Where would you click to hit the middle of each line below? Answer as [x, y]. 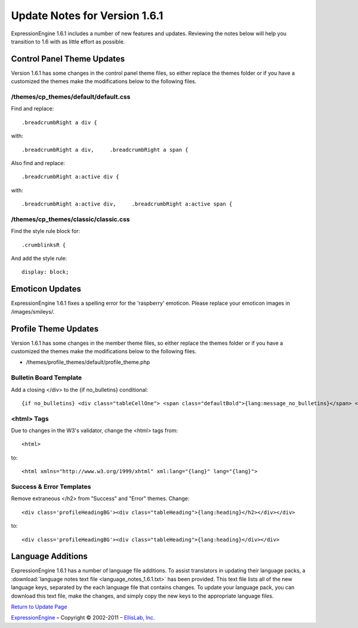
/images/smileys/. [33, 311]
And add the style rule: [39, 258]
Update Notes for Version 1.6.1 [87, 16]
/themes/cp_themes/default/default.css [71, 97]
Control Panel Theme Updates [68, 59]
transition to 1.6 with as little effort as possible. [68, 41]
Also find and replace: [38, 163]
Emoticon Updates [46, 289]
